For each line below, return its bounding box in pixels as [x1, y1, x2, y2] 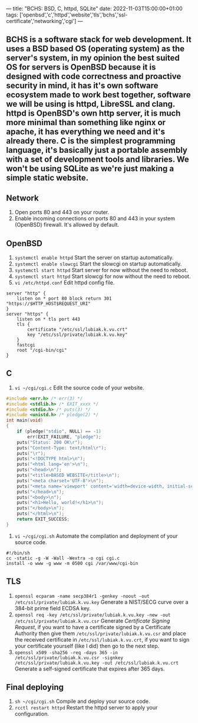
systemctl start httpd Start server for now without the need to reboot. [14, 267, 188, 274]
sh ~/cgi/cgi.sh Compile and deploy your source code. [14, 698, 150, 705]
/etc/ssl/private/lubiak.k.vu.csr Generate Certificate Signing [14, 617, 170, 624]
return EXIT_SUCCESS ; [16, 516, 70, 522]
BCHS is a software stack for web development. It [6, 35, 192, 45]
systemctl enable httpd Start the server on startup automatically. [14, 254, 174, 261]
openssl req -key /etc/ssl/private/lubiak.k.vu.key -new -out [14, 612, 171, 618]
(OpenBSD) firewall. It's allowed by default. [14, 221, 120, 228]
